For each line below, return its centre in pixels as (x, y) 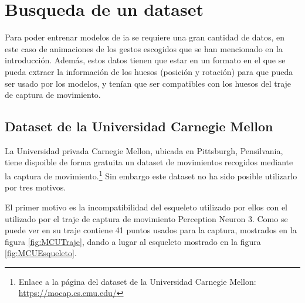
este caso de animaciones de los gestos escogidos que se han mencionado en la (144, 48)
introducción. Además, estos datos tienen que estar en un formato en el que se (145, 60)
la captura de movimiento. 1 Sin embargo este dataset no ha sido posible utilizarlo (151, 175)
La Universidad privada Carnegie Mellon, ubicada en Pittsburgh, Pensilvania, (144, 150)
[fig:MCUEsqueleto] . (41, 253)
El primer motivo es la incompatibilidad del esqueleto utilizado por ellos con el (146, 207)
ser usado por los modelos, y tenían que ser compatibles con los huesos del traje (148, 83)
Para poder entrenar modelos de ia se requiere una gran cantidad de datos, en (145, 37)
